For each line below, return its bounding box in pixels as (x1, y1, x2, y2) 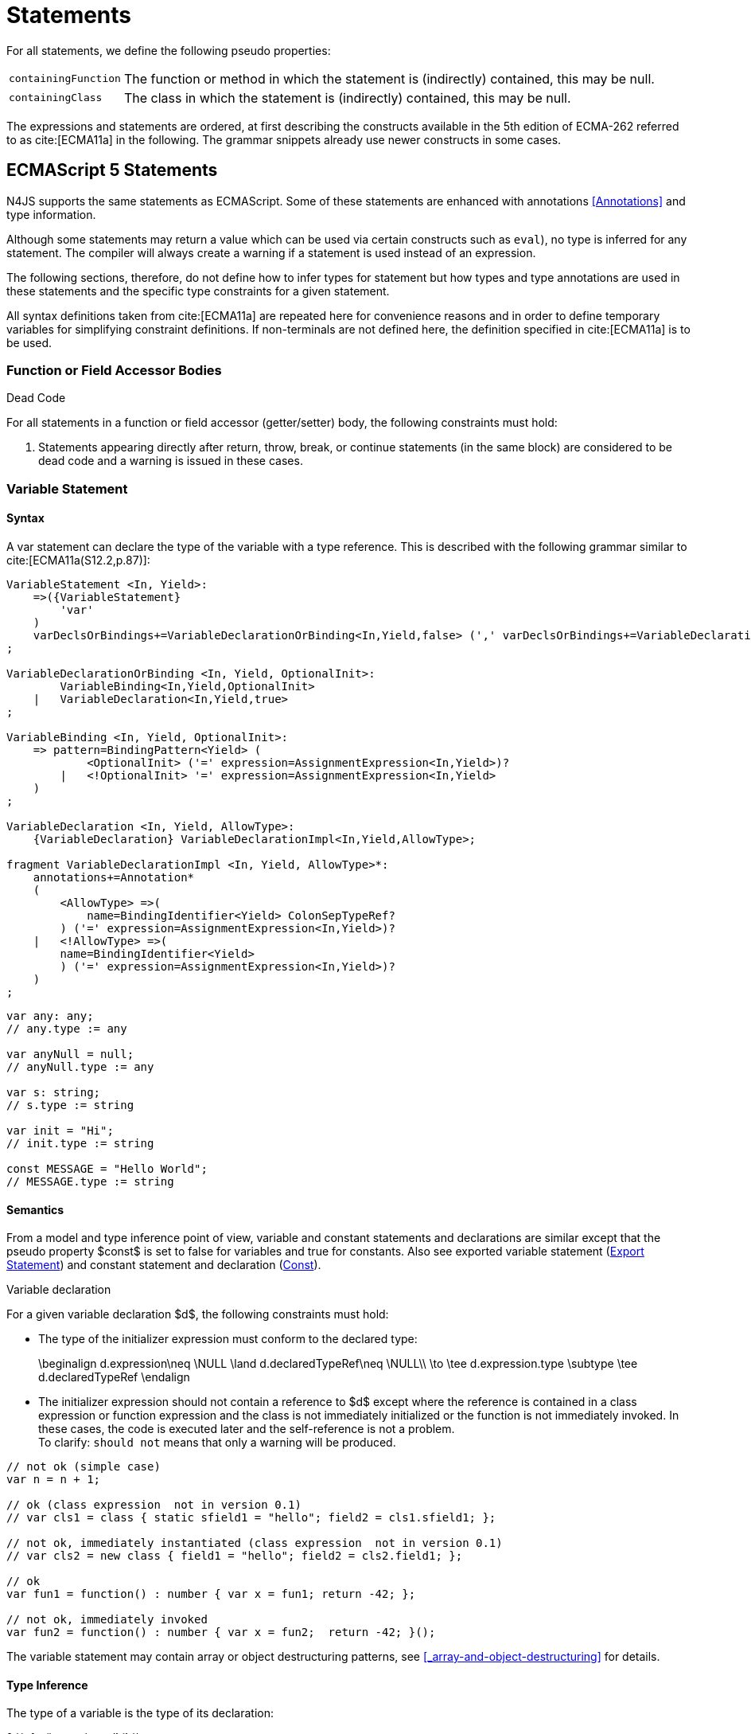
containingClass (9, 92, 103, 104)
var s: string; (6, 1085, 101, 1099)
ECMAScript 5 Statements (6, 160, 218, 181)
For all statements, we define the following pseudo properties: (6, 43, 331, 57)
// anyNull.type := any (6, 1060, 154, 1073)
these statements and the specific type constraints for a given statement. (6, 283, 390, 298)
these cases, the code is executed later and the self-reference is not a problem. (38, 1422, 455, 1436)
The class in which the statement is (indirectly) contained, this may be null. (123, 89, 571, 106)
